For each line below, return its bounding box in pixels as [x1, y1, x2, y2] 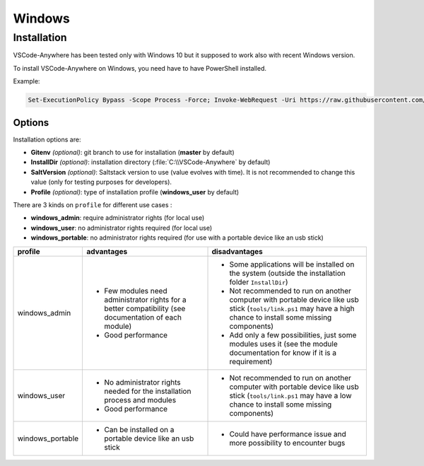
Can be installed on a [104, 424, 175, 434]
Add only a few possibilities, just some [229, 330, 357, 339]
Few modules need [104, 286, 167, 296]
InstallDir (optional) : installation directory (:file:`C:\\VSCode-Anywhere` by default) [30, 158, 271, 166]
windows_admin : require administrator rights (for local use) [30, 214, 205, 222]
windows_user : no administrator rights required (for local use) [30, 223, 213, 232]
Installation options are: [13, 135, 81, 144]
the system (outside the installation [229, 268, 346, 278]
